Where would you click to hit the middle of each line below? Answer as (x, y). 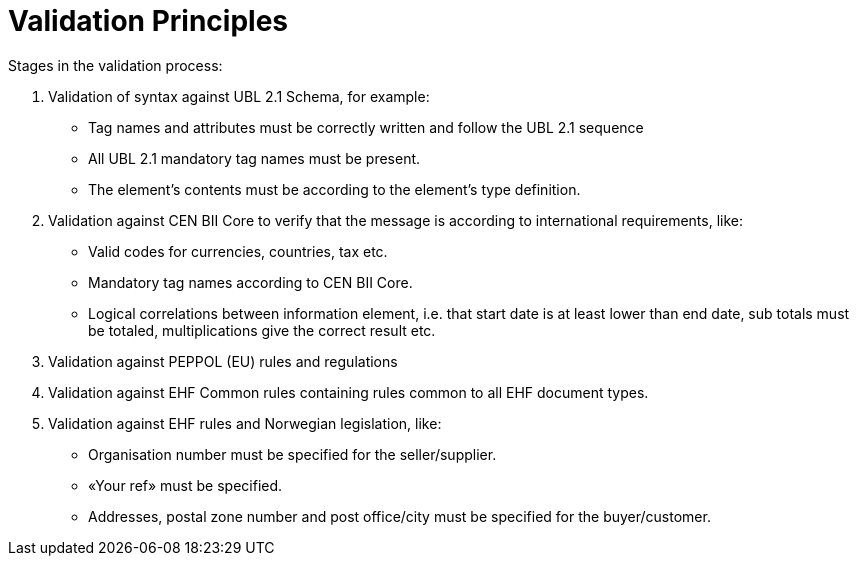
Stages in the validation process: (115, 65)
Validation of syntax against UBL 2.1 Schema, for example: (239, 96)
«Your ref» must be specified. (185, 485)
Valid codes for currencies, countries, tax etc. (238, 251)
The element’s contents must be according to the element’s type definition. (334, 189)
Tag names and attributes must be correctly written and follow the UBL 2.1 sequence (366, 127)
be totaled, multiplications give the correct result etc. (262, 330)
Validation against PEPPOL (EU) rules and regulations (223, 361)
